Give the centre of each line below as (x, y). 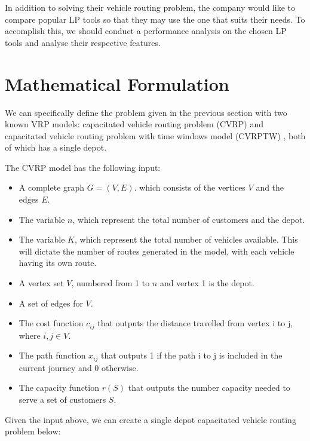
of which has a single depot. (56, 147)
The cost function (51, 323)
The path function (52, 355)
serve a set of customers (62, 399)
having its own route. (58, 263)
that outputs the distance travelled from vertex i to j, (195, 323)
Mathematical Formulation (117, 83)
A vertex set (41, 283)
